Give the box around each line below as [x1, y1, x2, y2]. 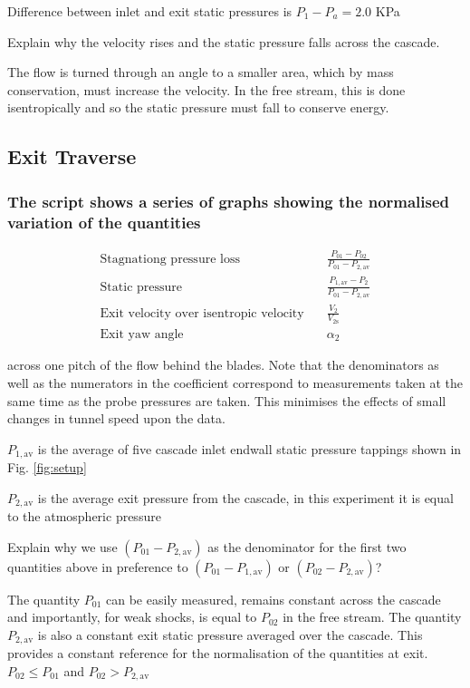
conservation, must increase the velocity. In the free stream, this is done [7, 80, 406, 99]
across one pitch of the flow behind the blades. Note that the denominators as [7, 355, 439, 374]
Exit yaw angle [100, 327, 184, 341]
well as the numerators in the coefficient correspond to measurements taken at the [7, 373, 463, 392]
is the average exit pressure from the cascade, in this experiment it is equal [37, 488, 454, 507]
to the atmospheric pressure [7, 507, 161, 526]
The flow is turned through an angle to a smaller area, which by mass [7, 63, 394, 82]
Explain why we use [7, 537, 118, 556]
